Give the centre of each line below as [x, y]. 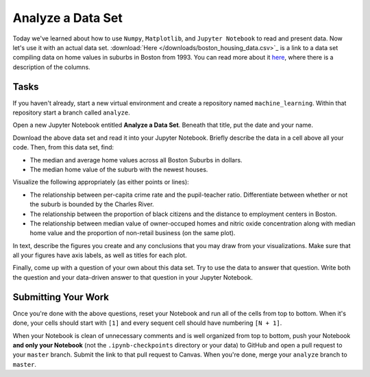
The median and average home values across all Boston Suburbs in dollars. [136, 160]
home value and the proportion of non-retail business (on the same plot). [133, 233]
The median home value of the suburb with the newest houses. [119, 169]
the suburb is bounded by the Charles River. [92, 204]
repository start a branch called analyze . [71, 112]
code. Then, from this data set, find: [63, 147]
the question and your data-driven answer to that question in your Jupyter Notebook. [133, 277]
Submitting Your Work [61, 297]
